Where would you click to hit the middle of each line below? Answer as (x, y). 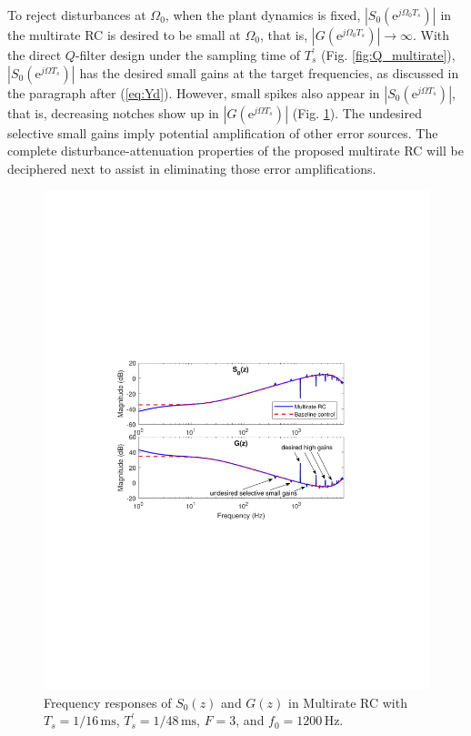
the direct (35, 55)
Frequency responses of (108, 702)
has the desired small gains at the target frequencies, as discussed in (269, 72)
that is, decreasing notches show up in (113, 112)
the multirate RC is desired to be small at (124, 35)
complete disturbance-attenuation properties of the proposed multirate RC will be (235, 151)
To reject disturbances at (77, 15)
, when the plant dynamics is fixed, (263, 15)
